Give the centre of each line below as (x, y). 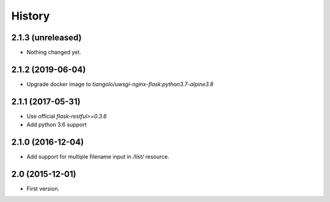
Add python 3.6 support (57, 124)
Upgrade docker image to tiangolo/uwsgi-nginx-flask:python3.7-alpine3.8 (120, 84)
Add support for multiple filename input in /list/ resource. (98, 157)
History (31, 16)
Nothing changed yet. (54, 52)
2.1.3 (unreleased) (46, 38)
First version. (43, 189)
